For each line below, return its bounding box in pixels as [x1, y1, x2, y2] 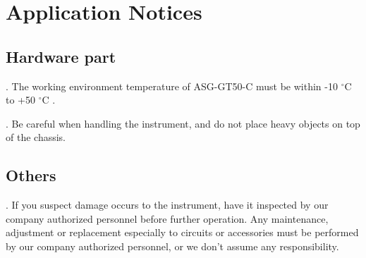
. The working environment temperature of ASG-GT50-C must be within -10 [6, 78, 338, 93]
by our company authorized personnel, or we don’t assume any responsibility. [6, 238, 339, 253]
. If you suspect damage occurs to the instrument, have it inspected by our [6, 197, 329, 212]
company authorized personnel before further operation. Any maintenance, [6, 211, 329, 226]
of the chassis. [6, 130, 66, 145]
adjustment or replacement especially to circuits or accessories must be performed [6, 225, 359, 240]
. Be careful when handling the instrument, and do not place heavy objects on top [6, 116, 360, 130]
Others [6, 164, 56, 186]
